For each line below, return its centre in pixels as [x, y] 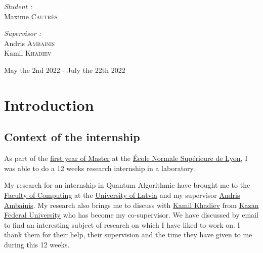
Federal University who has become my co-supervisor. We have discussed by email [131, 215]
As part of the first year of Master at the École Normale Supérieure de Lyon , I [126, 158]
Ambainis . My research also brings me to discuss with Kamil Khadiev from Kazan [131, 205]
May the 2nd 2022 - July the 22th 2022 [65, 70]
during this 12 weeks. [37, 244]
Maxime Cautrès [31, 16]
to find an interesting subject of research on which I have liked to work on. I [122, 224]
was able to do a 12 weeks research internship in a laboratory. [100, 168]
